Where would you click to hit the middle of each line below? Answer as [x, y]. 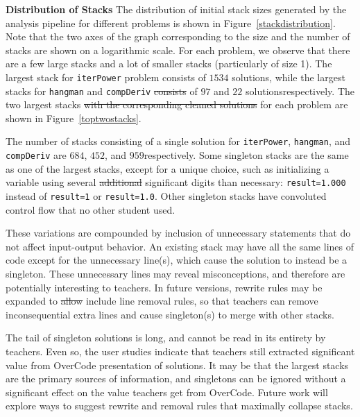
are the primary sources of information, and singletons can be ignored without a [176, 378]
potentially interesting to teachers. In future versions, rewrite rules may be [164, 287]
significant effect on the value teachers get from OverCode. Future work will [167, 392]
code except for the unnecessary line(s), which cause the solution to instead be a [177, 260]
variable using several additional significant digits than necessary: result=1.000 [176, 182]
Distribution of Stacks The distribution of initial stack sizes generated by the [176, 9]
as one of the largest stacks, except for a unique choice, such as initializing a [168, 168]
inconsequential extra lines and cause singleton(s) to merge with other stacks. [170, 314]
